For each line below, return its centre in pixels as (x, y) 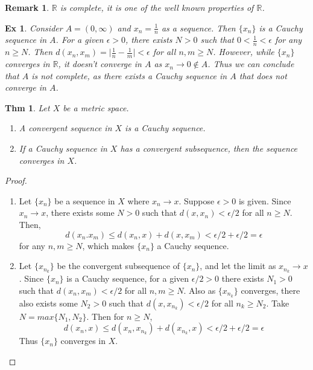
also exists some (48, 303)
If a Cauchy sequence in (63, 148)
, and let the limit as (238, 266)
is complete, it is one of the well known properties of (157, 7)
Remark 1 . (27, 7)
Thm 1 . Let (27, 107)
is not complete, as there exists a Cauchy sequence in (129, 75)
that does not (263, 75)
